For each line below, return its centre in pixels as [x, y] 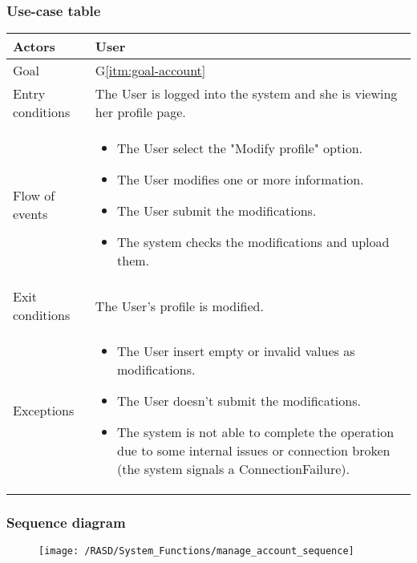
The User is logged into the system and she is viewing [246, 94]
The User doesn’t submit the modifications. [239, 401]
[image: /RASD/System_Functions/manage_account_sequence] [196, 551]
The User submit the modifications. [217, 211]
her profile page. [140, 112]
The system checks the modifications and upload [253, 242]
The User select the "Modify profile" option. [240, 148]
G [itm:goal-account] [150, 71]
